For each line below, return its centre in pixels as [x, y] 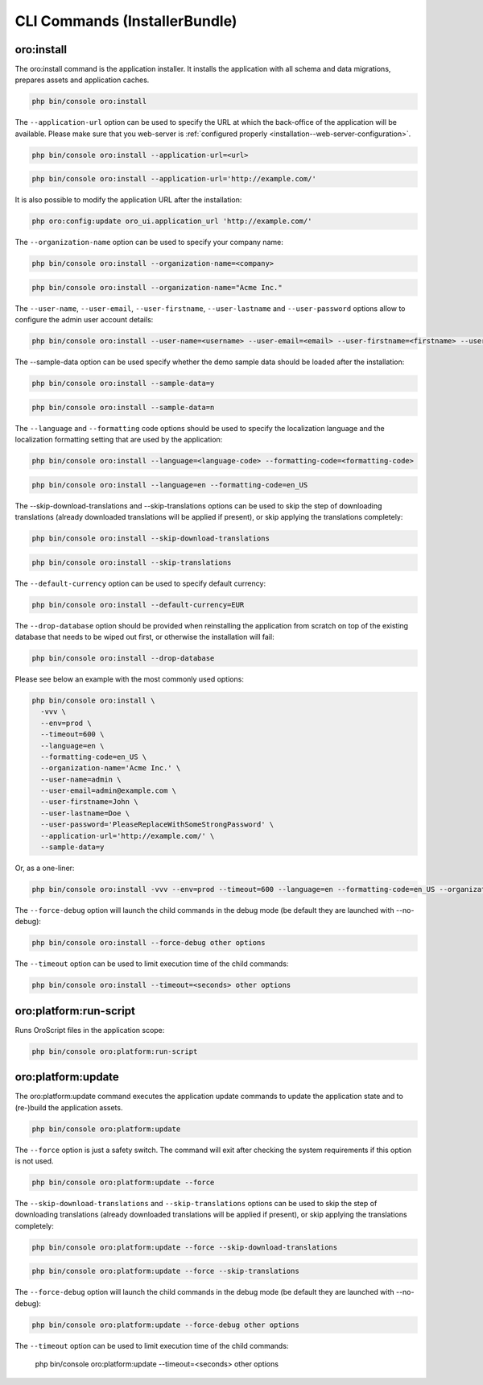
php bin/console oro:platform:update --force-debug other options [165, 1325]
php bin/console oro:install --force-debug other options [149, 943]
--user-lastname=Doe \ [85, 813]
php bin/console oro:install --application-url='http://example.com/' [174, 179]
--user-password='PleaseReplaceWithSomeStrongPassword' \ [157, 825]
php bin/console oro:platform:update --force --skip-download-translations [185, 1247]
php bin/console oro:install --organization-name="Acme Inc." [157, 287]
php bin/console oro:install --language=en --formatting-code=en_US [170, 485]
